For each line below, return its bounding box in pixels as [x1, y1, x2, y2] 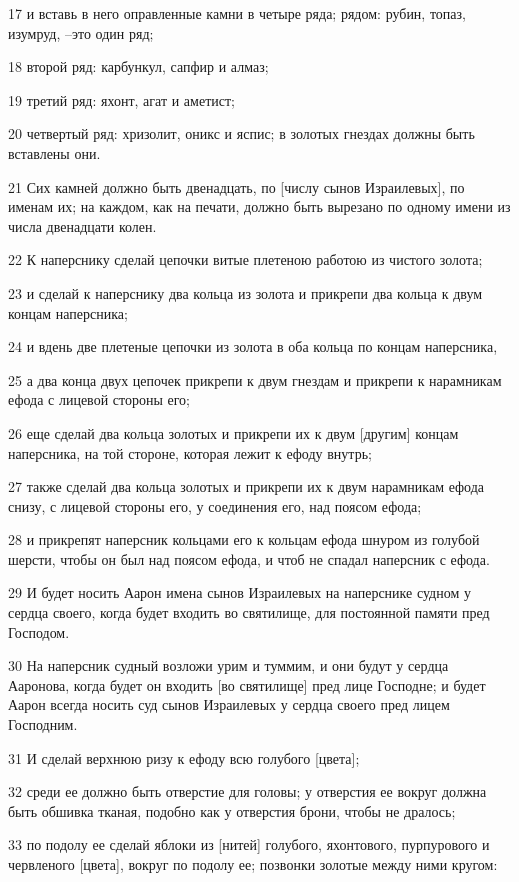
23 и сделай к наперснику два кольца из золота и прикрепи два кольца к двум [8, 282, 483, 303]
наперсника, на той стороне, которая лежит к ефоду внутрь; [8, 442, 372, 463]
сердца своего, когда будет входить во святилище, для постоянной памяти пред [8, 602, 490, 623]
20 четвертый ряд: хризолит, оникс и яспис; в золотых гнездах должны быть [8, 123, 475, 144]
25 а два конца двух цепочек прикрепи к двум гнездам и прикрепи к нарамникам [8, 369, 502, 390]
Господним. [8, 714, 78, 735]
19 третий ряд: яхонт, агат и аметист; [8, 89, 235, 110]
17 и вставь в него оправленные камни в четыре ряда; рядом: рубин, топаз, [8, 3, 466, 23]
